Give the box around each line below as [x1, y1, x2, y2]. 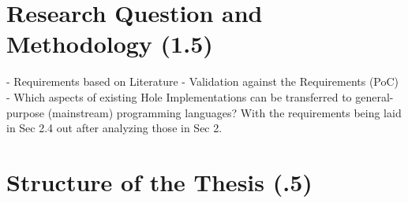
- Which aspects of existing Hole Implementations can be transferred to [6, 88, 352, 105]
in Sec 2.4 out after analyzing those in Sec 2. [6, 120, 223, 136]
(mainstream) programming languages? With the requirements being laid [47, 104, 402, 120]
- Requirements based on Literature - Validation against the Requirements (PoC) [6, 73, 399, 90]
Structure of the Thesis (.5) [6, 165, 313, 197]
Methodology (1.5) [6, 28, 213, 60]
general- [355, 88, 394, 105]
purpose [6, 104, 44, 120]
